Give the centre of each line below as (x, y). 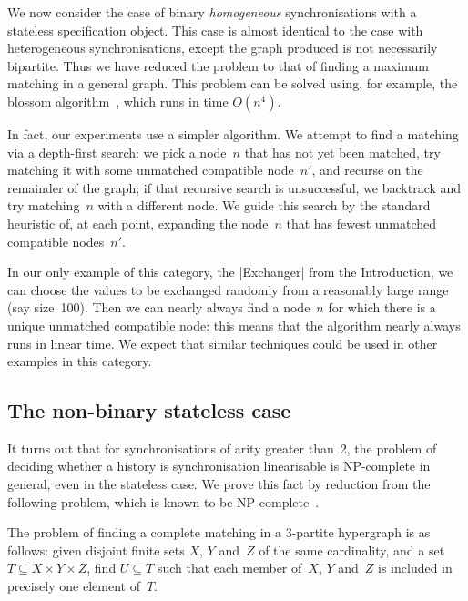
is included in (415, 568)
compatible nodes (56, 241)
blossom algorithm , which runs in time (118, 101)
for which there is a (382, 307)
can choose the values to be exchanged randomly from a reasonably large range (228, 289)
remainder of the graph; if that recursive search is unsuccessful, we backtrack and (234, 187)
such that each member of (229, 568)
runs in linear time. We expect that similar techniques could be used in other (223, 343)
